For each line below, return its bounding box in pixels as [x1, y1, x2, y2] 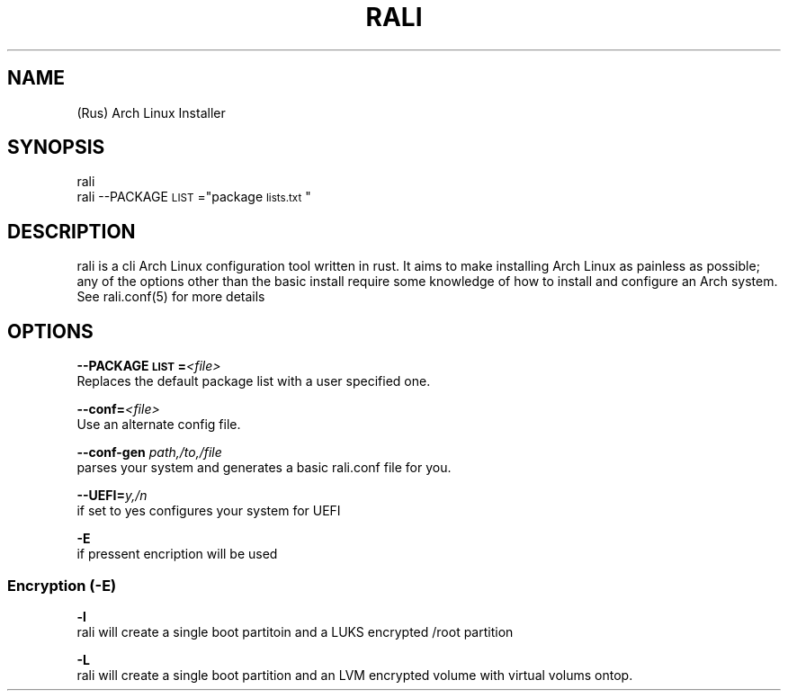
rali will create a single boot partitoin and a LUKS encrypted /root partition [76, 623, 514, 640]
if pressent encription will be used [76, 546, 278, 562]
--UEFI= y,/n [76, 488, 148, 504]
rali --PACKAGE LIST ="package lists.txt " [76, 189, 311, 205]
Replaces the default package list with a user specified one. [76, 373, 431, 389]
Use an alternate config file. [76, 416, 241, 433]
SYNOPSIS [7, 136, 105, 159]
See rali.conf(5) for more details [76, 289, 265, 305]
